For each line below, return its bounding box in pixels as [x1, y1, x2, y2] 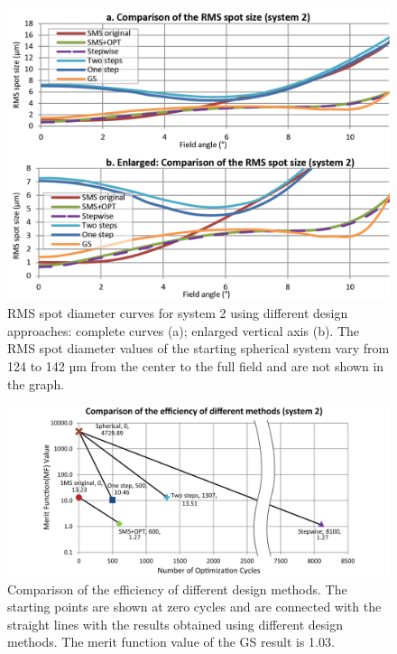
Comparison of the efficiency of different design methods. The [7, 579, 347, 598]
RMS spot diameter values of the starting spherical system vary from [7, 339, 390, 358]
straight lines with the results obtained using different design [7, 614, 343, 633]
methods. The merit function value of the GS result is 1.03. [7, 632, 335, 651]
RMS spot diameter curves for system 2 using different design [7, 304, 348, 322]
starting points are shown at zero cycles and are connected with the [7, 597, 382, 616]
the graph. [7, 374, 65, 393]
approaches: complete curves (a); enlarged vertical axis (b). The [7, 321, 360, 340]
